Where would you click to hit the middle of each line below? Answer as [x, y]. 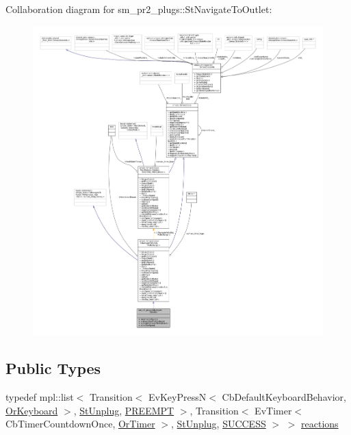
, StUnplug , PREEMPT [124, 410]
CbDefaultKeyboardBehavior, [284, 397]
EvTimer [273, 410]
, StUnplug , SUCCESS [219, 424]
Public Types [53, 368]
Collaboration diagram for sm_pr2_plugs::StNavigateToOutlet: [139, 9]
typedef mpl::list [40, 397]
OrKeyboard [32, 410]
